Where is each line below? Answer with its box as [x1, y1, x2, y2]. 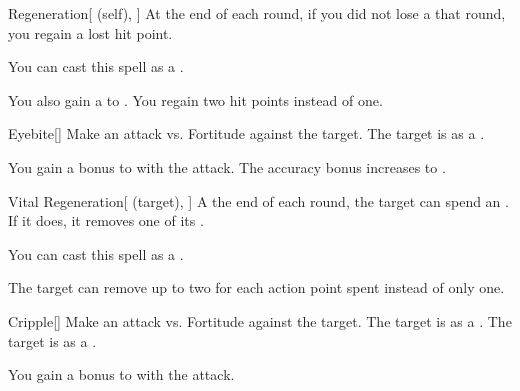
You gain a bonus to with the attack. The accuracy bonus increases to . [8, 156, 446, 177]
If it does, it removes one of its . [8, 210, 204, 231]
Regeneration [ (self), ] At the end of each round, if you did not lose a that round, [8, 3, 506, 23]
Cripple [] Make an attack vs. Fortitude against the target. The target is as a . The [8, 310, 512, 331]
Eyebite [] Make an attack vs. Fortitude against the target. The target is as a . [8, 123, 485, 144]
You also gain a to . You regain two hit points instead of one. [8, 89, 383, 110]
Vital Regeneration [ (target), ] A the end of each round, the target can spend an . [8, 190, 509, 211]
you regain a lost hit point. [8, 22, 173, 43]
